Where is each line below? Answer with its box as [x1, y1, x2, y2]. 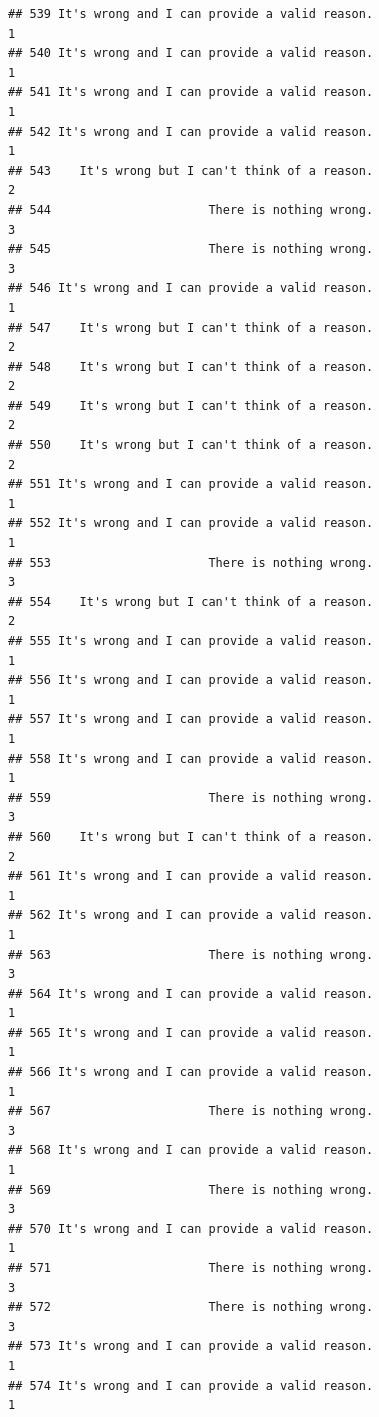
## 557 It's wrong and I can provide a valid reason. [8, 712, 374, 727]
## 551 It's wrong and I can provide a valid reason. [8, 477, 374, 492]
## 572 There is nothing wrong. [8, 1300, 374, 1315]
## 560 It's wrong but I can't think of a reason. [8, 829, 374, 844]
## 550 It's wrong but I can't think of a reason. [8, 438, 374, 453]
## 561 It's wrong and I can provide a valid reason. [8, 869, 374, 884]
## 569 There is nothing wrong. [8, 1182, 374, 1197]
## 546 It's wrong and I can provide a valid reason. [8, 281, 374, 296]
